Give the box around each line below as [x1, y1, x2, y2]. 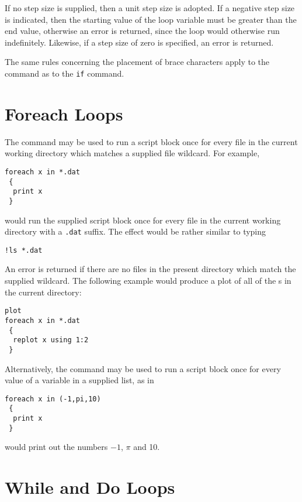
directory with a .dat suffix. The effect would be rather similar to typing [5, 225, 266, 238]
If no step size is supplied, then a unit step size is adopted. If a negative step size [5, 2, 295, 13]
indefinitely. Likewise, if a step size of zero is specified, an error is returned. [5, 36, 274, 48]
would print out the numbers [5, 441, 108, 453]
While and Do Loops [5, 475, 175, 499]
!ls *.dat [5, 246, 43, 255]
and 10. [133, 441, 160, 453]
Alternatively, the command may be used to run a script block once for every [5, 362, 281, 374]
